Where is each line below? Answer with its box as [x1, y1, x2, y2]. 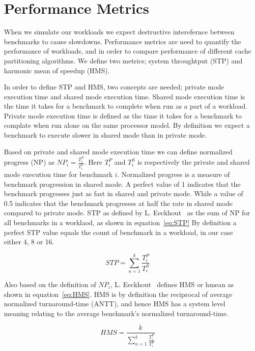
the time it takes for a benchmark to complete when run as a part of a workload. [4, 101, 248, 111]
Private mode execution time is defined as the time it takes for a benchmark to [4, 110, 242, 120]
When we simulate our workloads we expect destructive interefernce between [4, 27, 234, 37]
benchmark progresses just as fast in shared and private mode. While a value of [4, 188, 243, 199]
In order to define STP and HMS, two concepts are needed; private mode [4, 82, 225, 92]
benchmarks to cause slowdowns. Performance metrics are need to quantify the [4, 36, 241, 46]
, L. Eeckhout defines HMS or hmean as [110, 279, 234, 290]
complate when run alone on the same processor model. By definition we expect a [4, 120, 250, 130]
